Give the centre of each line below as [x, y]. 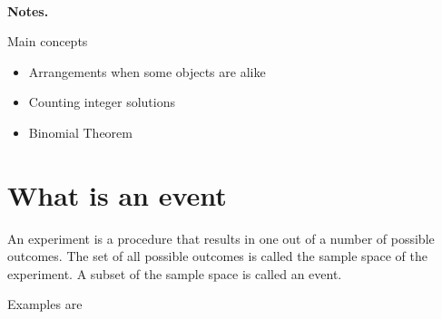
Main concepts [48, 41]
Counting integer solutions [102, 102]
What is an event [117, 194]
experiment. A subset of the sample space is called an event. [175, 273]
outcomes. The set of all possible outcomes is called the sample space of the [217, 256]
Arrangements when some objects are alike [147, 71]
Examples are [45, 304]
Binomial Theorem [80, 132]
